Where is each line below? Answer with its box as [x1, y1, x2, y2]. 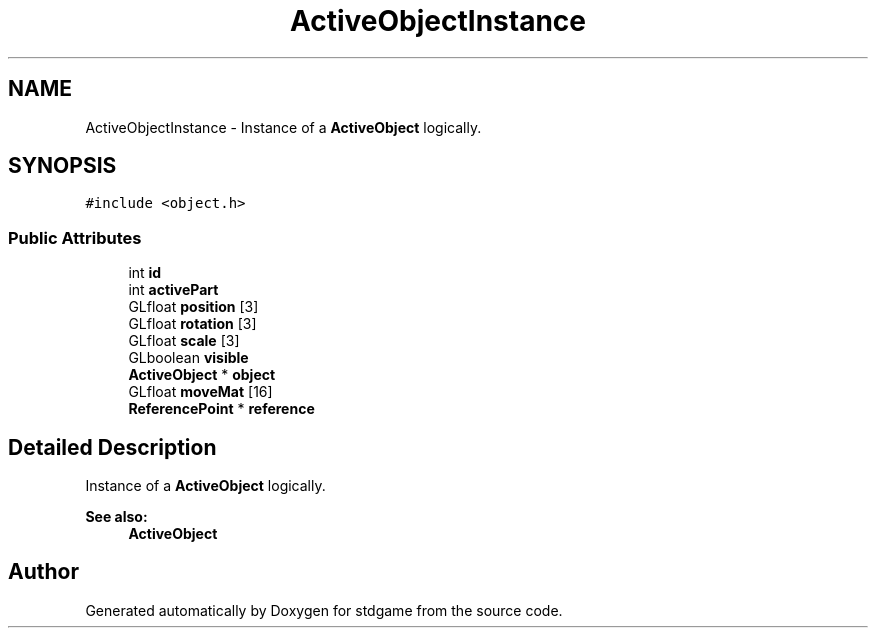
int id [128, 264, 162, 282]
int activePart [128, 281, 219, 299]
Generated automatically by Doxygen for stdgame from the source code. [85, 601, 563, 619]
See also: [85, 508, 148, 526]
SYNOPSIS [8, 153, 117, 179]
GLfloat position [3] [128, 298, 259, 316]
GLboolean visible [128, 349, 249, 367]
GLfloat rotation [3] [128, 315, 257, 333]
